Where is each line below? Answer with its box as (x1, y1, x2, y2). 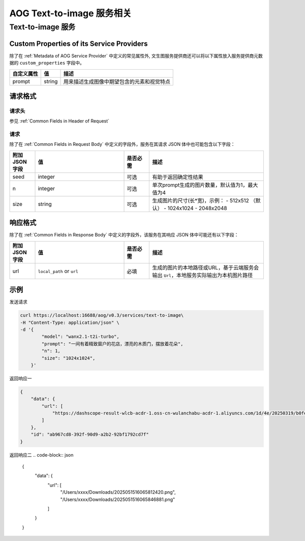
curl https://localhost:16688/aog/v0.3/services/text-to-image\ (20, 313, 184, 318)
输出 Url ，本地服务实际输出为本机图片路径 (152, 272, 253, 279)
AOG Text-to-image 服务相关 (9, 8, 132, 19)
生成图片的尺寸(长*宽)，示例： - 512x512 (152, 197, 249, 204)
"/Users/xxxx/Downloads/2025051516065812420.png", (60, 489, 176, 495)
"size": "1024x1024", (41, 355, 96, 361)
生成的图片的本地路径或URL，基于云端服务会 (152, 264, 259, 271)
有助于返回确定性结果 (152, 173, 203, 181)
